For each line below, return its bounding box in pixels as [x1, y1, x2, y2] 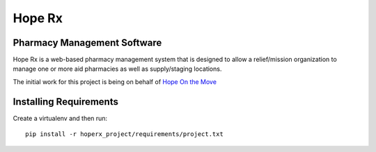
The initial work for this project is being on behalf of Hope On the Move [13, 77, 217, 86]
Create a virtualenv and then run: [13, 114, 108, 122]
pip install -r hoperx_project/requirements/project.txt [25, 130, 224, 138]
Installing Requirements [13, 96, 118, 108]
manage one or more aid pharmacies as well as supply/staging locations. [13, 65, 222, 73]
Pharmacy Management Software [13, 37, 162, 49]
